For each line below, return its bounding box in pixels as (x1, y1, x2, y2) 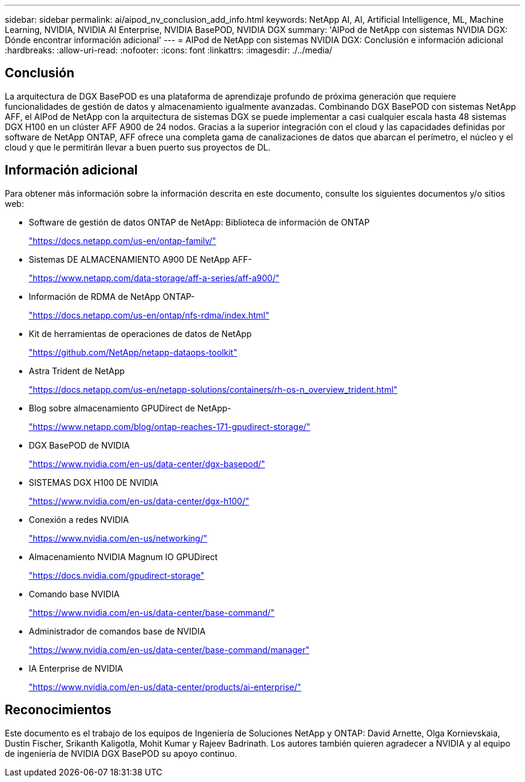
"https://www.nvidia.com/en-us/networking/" (29, 533, 207, 543)
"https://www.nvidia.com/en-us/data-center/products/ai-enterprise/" (29, 681, 301, 692)
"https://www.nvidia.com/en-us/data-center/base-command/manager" (29, 644, 310, 655)
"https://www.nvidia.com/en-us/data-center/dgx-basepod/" (29, 458, 265, 469)
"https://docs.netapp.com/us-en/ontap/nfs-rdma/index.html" (29, 309, 270, 320)
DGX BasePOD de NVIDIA (29, 440, 130, 450)
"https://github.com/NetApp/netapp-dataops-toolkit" (29, 347, 237, 357)
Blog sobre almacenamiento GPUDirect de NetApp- (29, 402, 231, 413)
